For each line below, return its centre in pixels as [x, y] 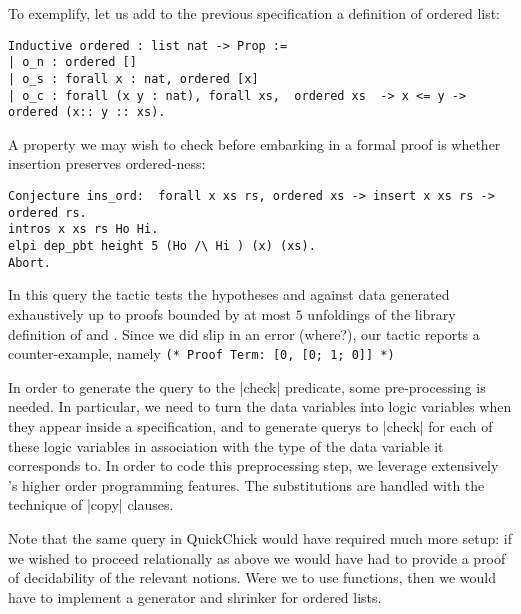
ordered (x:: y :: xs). [87, 112]
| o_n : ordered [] [72, 62]
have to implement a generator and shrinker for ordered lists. [195, 596]
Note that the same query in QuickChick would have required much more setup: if [260, 537]
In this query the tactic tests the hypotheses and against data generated [229, 294]
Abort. [29, 262]
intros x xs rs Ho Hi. [83, 229]
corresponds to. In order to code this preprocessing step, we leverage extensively [253, 465]
